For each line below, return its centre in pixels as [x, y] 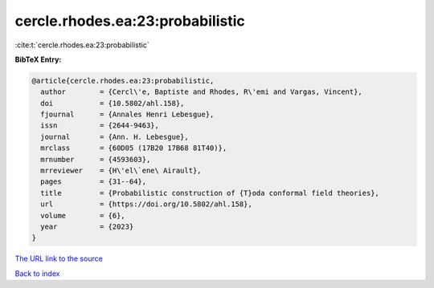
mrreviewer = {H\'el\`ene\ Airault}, [121, 171]
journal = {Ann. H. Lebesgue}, [115, 137]
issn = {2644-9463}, [100, 126]
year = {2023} [87, 227]
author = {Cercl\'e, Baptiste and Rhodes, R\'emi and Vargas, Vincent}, [202, 92]
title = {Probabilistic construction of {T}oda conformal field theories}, [210, 193]
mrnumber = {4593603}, [96, 159]
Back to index [37, 274]
